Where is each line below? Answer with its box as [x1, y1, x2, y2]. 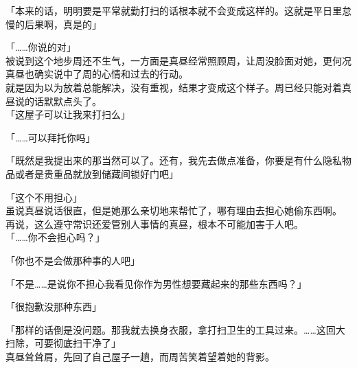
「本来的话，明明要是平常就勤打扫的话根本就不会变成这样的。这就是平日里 [5, 3, 342, 17]
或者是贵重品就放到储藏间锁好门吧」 [14, 166, 178, 181]
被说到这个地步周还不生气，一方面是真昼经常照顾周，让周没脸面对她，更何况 [5, 53, 352, 67]
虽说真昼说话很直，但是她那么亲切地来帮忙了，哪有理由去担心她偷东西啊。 [5, 203, 342, 218]
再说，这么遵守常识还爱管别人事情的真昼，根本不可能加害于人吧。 [5, 216, 303, 231]
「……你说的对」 [5, 40, 76, 54]
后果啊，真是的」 [24, 16, 102, 31]
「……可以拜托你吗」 [5, 130, 95, 144]
